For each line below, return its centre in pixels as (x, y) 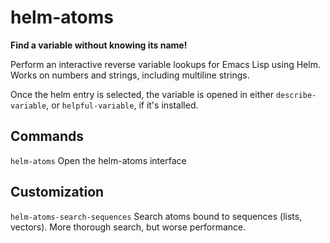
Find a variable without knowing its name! (99, 45)
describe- (296, 95)
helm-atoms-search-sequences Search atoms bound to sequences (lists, (156, 216)
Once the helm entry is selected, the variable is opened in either (142, 94)
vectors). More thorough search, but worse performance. (128, 227)
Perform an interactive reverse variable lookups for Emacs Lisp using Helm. (165, 64)
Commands (47, 136)
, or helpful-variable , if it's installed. (122, 105)
